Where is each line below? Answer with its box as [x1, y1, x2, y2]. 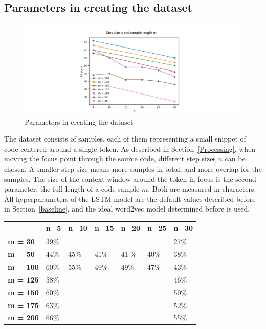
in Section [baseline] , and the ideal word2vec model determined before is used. [4, 203, 250, 214]
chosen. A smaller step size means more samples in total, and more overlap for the [4, 163, 262, 174]
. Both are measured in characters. [148, 183, 256, 194]
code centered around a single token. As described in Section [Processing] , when [4, 143, 256, 154]
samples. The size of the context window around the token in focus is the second [4, 173, 256, 184]
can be [225, 153, 246, 164]
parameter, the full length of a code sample [4, 183, 140, 194]
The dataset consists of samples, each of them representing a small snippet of [4, 133, 246, 144]
